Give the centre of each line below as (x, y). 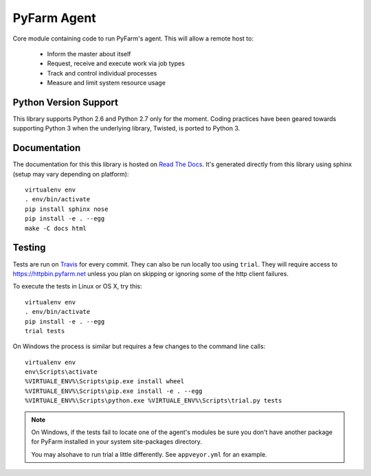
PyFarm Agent (54, 18)
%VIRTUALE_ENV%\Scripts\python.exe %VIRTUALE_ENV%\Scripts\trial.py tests (154, 401)
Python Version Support (66, 102)
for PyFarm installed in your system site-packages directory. (117, 442)
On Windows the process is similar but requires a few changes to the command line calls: (139, 346)
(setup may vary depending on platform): (71, 174)
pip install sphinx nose (67, 209)
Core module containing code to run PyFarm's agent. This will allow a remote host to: (133, 38)
